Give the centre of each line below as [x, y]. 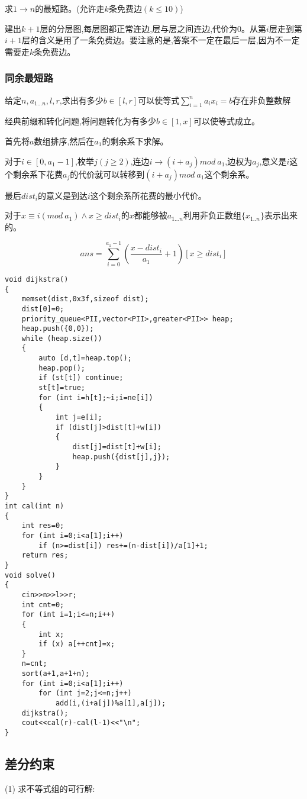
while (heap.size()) [62, 338]
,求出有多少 [81, 100]
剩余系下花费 [38, 174]
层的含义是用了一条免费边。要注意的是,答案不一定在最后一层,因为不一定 [161, 40]
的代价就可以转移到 [107, 174]
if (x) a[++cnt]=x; [77, 644]
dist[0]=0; [43, 309]
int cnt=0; [43, 605]
